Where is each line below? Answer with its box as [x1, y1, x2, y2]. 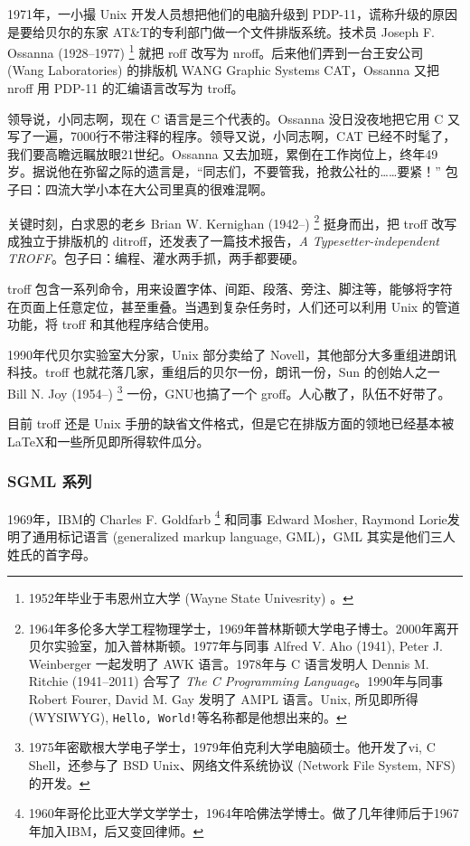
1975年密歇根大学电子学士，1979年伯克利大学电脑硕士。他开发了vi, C [28, 738, 436, 757]
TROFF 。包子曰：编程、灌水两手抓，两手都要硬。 [7, 249, 305, 268]
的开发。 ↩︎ [28, 773, 90, 792]
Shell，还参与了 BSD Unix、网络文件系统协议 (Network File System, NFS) [28, 755, 456, 774]
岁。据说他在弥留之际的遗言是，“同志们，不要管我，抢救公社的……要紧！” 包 [7, 162, 458, 181]
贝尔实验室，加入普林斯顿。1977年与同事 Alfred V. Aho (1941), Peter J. [28, 636, 443, 655]
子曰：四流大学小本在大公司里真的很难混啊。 [7, 180, 273, 198]
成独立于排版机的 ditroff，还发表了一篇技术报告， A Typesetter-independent [7, 230, 439, 249]
